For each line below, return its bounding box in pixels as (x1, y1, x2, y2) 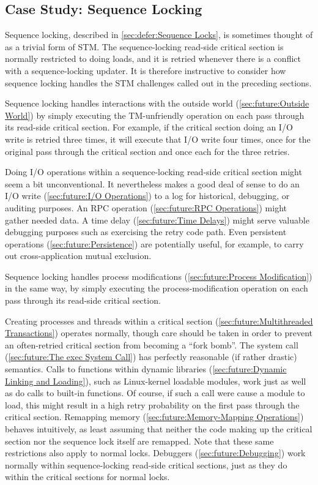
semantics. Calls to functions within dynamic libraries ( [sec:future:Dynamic (5, 363, 287, 375)
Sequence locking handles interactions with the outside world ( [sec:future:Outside (5, 97, 309, 110)
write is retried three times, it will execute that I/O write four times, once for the (5, 132, 311, 145)
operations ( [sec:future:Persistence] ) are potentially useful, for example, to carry (5, 237, 304, 250)
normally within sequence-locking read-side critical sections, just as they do (5, 458, 287, 471)
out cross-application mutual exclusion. (5, 249, 152, 262)
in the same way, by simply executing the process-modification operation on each (5, 282, 308, 295)
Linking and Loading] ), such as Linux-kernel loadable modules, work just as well (5, 374, 306, 387)
